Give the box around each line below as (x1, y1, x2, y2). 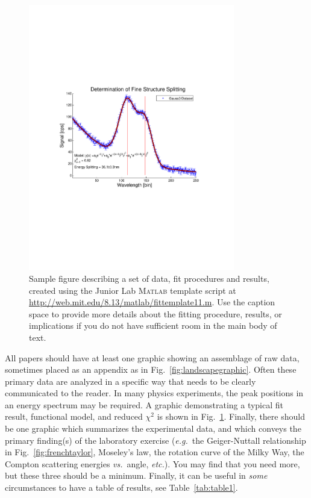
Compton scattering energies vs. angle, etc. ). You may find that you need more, (5, 457, 300, 470)
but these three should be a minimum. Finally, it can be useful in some (5, 469, 268, 482)
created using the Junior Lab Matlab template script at (29, 284, 236, 296)
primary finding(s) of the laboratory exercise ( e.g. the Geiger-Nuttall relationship (5, 434, 306, 446)
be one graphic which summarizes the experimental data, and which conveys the (5, 422, 301, 435)
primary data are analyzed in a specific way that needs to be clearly (5, 375, 256, 387)
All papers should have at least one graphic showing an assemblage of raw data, (5, 351, 300, 364)
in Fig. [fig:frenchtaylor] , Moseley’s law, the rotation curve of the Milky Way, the (5, 446, 304, 458)
